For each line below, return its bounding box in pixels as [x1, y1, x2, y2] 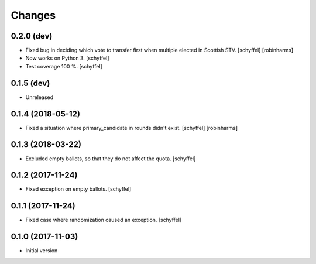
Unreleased [25, 94, 54, 101]
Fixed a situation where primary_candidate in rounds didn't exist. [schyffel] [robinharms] [25, 124, 238, 131]
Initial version [25, 247, 58, 254]
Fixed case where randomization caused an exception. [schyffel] [25, 217, 181, 224]
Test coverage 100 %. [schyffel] [25, 63, 102, 70]
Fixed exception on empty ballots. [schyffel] [25, 186, 132, 193]
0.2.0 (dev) [11, 31, 53, 41]
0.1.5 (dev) [11, 78, 50, 88]
